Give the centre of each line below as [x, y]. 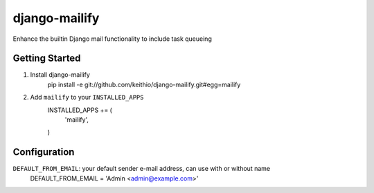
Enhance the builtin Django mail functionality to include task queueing [113, 39]
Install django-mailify [60, 75]
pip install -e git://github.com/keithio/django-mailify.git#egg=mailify [144, 84]
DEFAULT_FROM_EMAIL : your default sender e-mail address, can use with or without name [141, 169]
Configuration [44, 152]
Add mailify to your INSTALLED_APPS [87, 98]
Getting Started [47, 58]
